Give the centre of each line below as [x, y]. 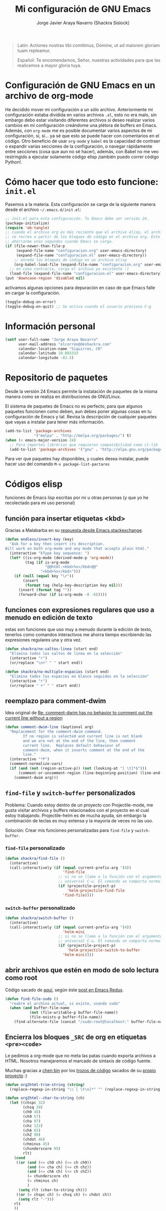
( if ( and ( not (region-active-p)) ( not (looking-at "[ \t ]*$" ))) [78, 768]
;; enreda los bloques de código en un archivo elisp [70, 260]
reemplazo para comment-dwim [56, 701]
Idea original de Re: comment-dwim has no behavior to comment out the [79, 713]
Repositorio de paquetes [57, 378]
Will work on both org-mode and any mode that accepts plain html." [77, 548]
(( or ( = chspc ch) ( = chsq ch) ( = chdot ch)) [64, 1194]
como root [21, 978]
